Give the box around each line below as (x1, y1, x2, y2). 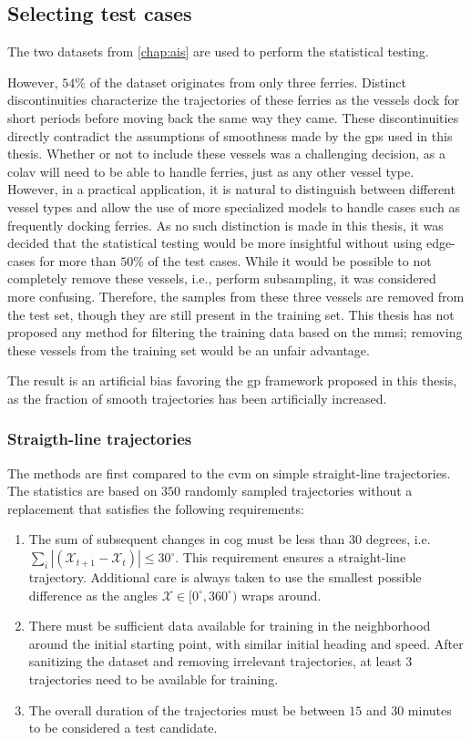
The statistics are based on (7, 481, 158, 500)
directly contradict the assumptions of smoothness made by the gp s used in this (7, 126, 453, 145)
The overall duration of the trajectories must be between (28, 700, 345, 719)
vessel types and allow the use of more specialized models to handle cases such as (7, 197, 460, 216)
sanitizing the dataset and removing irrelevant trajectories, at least (28, 652, 402, 671)
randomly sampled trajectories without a (184, 481, 413, 500)
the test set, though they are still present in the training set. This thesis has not (7, 304, 455, 324)
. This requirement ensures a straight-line (175, 548, 406, 567)
